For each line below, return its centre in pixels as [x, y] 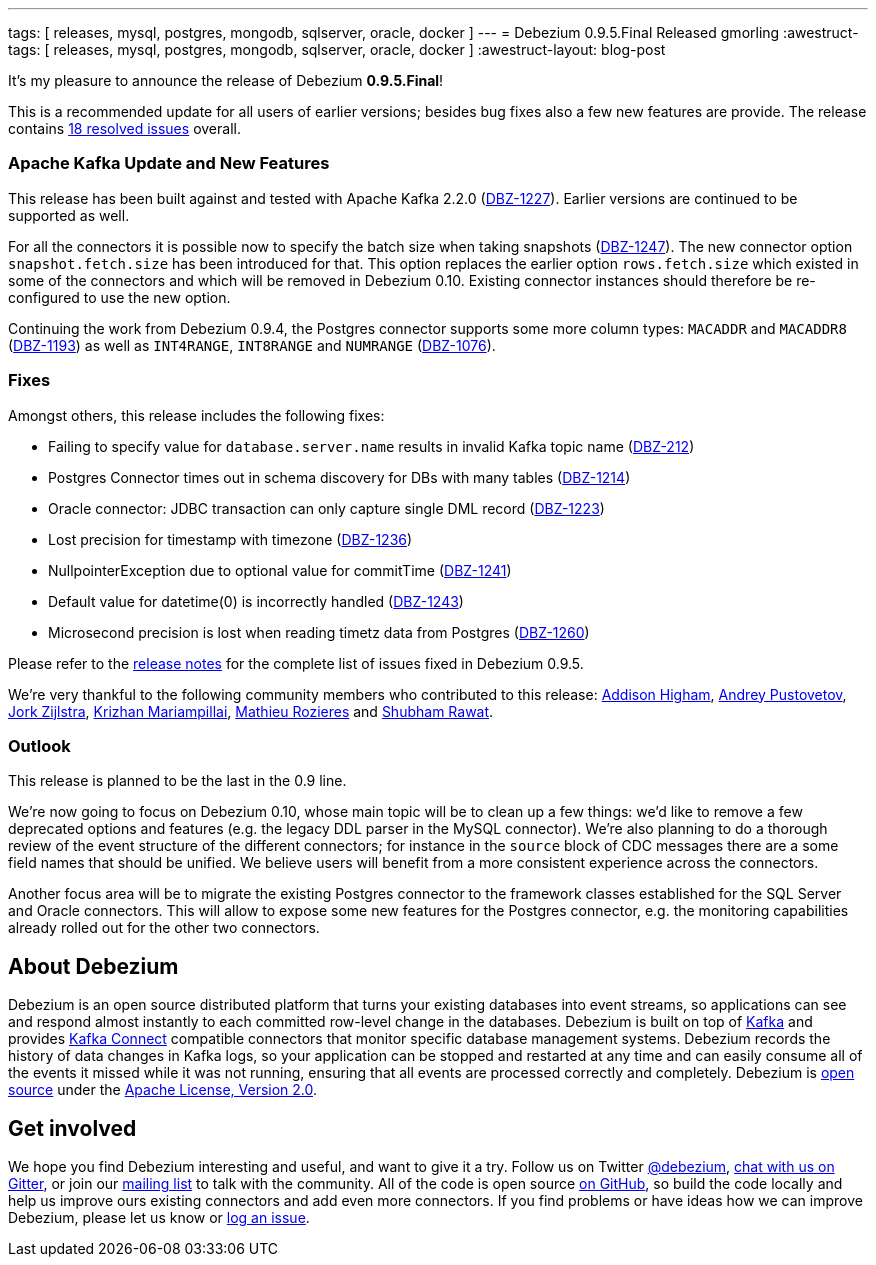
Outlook [39, 745]
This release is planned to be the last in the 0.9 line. [177, 781]
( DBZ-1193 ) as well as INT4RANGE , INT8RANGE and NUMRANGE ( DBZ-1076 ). [252, 345]
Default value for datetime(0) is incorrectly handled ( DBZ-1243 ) [256, 601]
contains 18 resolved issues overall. [124, 128]
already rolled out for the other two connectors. [164, 928]
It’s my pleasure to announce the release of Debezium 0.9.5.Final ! [226, 80]
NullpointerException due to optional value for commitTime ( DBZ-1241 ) [280, 570]
